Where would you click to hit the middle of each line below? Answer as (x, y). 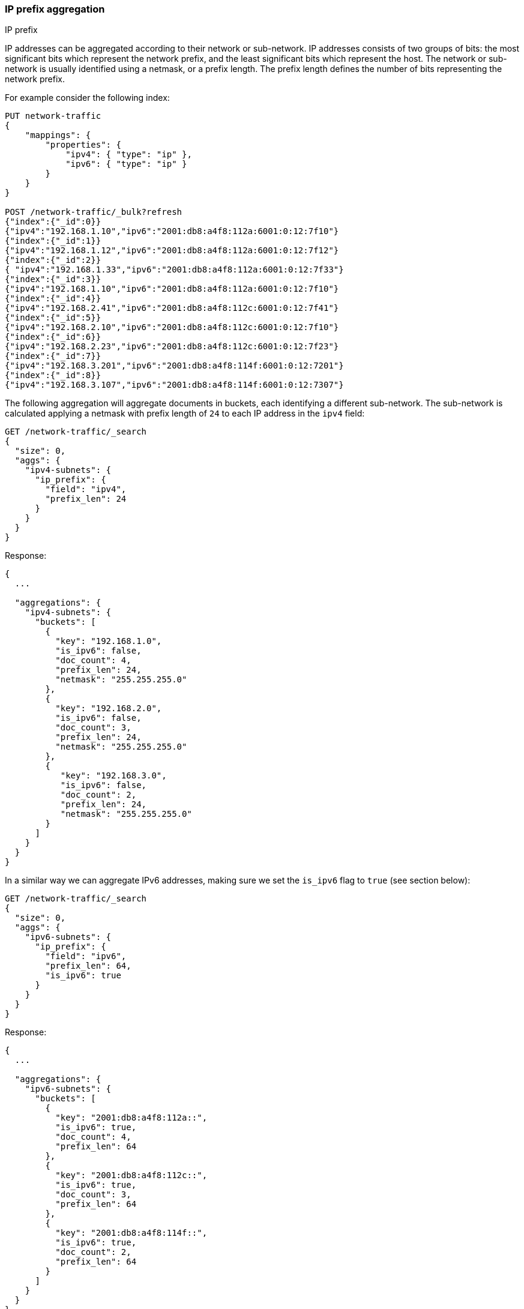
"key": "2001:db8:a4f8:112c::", (131, 1175)
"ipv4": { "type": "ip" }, (129, 155)
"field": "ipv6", (86, 956)
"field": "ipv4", (86, 489)
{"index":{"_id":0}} (53, 222)
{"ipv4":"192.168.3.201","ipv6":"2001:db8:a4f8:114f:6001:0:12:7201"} (174, 366)
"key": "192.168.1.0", (109, 641)
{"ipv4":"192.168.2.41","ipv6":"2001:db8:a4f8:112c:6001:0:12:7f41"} (172, 308)
